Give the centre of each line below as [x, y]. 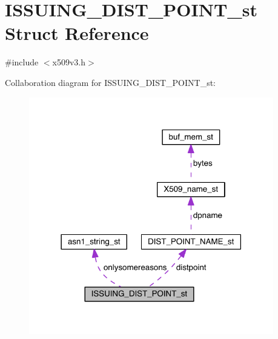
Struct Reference [77, 33]
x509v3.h [69, 62]
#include [22, 62]
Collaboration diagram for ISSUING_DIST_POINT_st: [111, 82]
